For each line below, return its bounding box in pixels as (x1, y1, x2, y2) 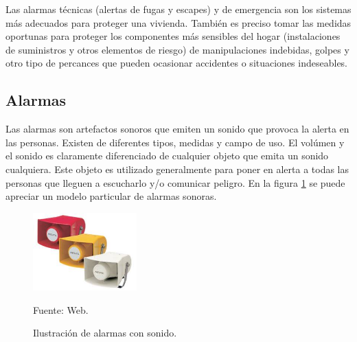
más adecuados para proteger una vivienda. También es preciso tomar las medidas (5, 15, 352, 30)
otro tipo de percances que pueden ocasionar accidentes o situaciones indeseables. (5, 56, 348, 70)
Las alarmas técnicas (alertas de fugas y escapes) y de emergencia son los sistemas (5, 2, 352, 16)
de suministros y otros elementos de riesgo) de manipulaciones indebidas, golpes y (5, 42, 349, 56)
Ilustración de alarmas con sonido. (33, 326, 177, 340)
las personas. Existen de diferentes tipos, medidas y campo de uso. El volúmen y (5, 135, 345, 149)
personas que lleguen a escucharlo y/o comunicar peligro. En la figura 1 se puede (5, 175, 345, 190)
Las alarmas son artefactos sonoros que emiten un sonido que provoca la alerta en (5, 122, 349, 136)
